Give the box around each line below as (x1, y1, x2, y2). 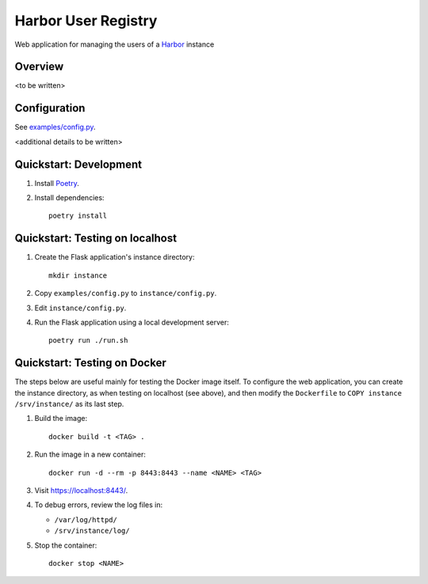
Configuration (14, 101, 86, 115)
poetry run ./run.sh (48, 336, 128, 345)
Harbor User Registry (14, 12, 158, 29)
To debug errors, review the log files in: (34, 500, 163, 510)
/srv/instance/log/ (54, 526, 130, 536)
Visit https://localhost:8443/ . (34, 485, 128, 495)
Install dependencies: (34, 193, 105, 203)
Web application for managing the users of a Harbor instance (14, 40, 215, 49)
